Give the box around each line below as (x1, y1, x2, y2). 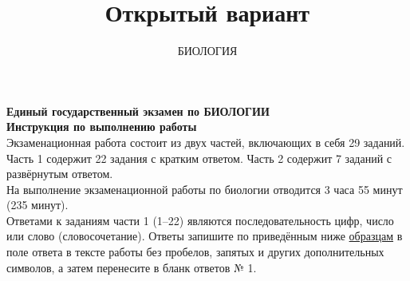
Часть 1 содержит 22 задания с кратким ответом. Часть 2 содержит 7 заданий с (6, 149, 392, 166)
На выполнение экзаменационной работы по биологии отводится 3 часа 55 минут (6, 180, 403, 197)
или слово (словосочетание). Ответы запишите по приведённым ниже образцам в (6, 228, 403, 244)
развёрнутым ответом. (6, 165, 113, 182)
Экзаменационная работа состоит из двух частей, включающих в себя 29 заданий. (6, 133, 405, 150)
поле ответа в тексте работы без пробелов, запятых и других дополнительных (6, 243, 384, 260)
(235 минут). (6, 196, 69, 213)
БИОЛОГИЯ (177, 42, 238, 59)
